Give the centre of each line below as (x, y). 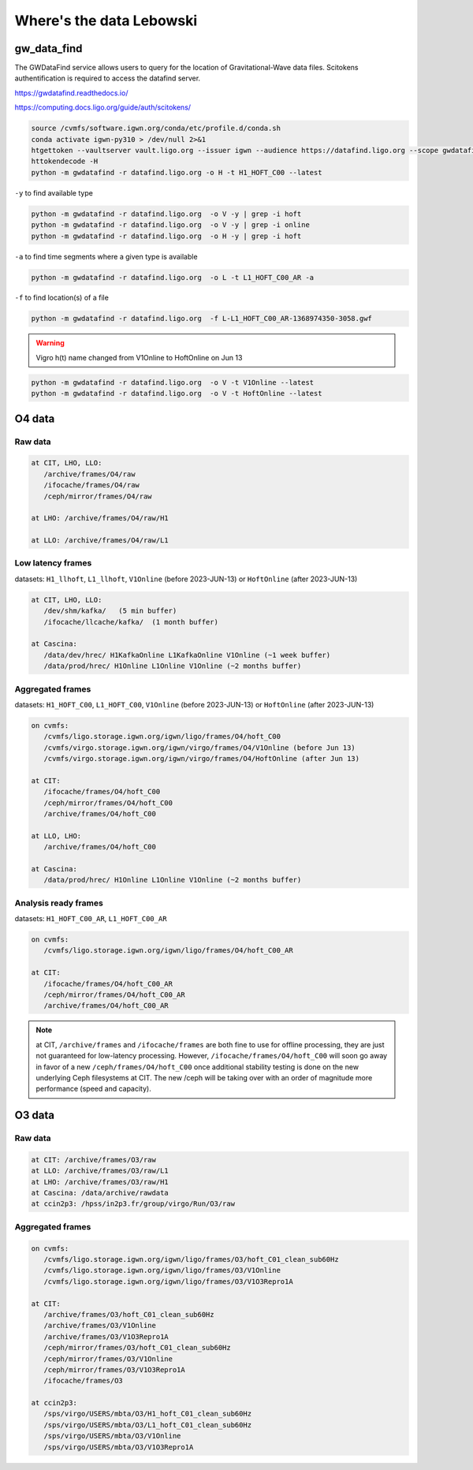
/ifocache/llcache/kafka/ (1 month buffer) (131, 622)
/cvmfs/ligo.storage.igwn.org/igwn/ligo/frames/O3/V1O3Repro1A (168, 1281)
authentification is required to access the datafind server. (108, 78)
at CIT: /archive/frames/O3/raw (94, 1160)
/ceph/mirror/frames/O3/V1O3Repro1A (114, 1369)
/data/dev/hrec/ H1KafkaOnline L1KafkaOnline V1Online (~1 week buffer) (187, 655)
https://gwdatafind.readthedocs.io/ (71, 93)
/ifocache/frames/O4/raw (91, 485)
